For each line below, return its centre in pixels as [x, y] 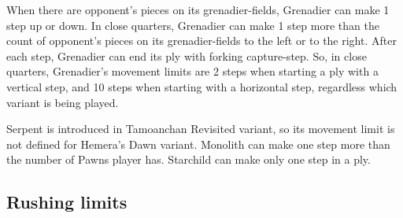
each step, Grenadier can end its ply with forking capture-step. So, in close [187, 55]
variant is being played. [63, 102]
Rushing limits [67, 202]
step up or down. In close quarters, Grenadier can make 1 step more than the [193, 25]
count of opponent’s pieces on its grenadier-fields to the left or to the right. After [201, 41]
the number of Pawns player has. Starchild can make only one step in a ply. [189, 159]
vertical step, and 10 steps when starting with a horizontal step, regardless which [202, 86]
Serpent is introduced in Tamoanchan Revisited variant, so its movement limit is [201, 129]
